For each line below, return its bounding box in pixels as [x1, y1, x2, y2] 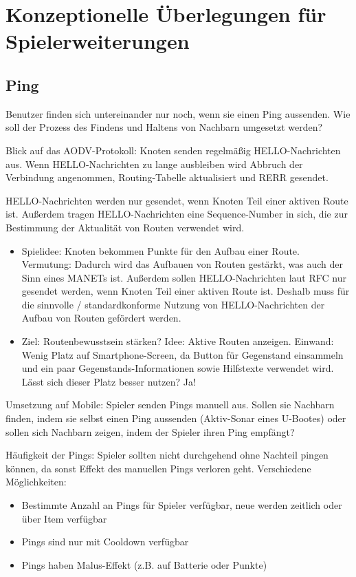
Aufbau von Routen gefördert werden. [21, 311, 181, 325]
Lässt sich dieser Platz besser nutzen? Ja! [21, 374, 196, 388]
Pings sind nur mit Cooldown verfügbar [21, 534, 189, 549]
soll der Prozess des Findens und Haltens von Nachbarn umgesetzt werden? [5, 120, 323, 134]
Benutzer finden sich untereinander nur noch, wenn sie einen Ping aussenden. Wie [5, 106, 351, 120]
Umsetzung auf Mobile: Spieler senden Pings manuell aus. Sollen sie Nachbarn [5, 397, 335, 412]
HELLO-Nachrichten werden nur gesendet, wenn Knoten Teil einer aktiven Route [5, 193, 348, 207]
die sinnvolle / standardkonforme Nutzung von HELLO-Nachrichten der [21, 297, 325, 311]
